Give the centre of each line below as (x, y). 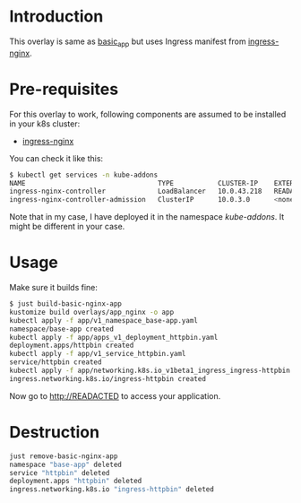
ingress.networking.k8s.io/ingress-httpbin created (107, 378)
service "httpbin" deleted (60, 473)
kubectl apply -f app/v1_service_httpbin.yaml (98, 354)
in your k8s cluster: (45, 124)
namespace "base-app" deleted (66, 464)
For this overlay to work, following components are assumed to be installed (148, 114)
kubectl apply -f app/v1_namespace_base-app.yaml (104, 320)
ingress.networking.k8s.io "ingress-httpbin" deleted (112, 490)
